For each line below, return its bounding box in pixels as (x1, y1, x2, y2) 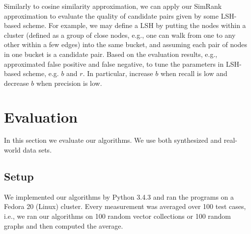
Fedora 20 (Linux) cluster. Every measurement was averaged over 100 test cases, (4, 201, 246, 211)
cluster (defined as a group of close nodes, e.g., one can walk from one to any (4, 29, 236, 40)
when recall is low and (160, 68, 227, 78)
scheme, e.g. (23, 68, 59, 78)
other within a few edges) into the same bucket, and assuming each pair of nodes (4, 39, 248, 50)
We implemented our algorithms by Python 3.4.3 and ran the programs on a (4, 191, 234, 202)
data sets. (23, 145, 52, 155)
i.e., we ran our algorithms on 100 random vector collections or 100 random (4, 211, 231, 221)
